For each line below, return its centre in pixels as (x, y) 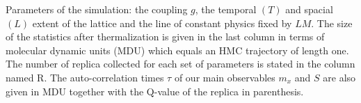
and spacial (309, 9)
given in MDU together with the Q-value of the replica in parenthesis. (155, 91)
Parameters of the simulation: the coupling (97, 9)
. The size (332, 23)
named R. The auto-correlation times (85, 77)
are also (339, 77)
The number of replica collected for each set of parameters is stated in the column (180, 64)
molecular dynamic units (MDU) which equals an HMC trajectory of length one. (177, 50)
